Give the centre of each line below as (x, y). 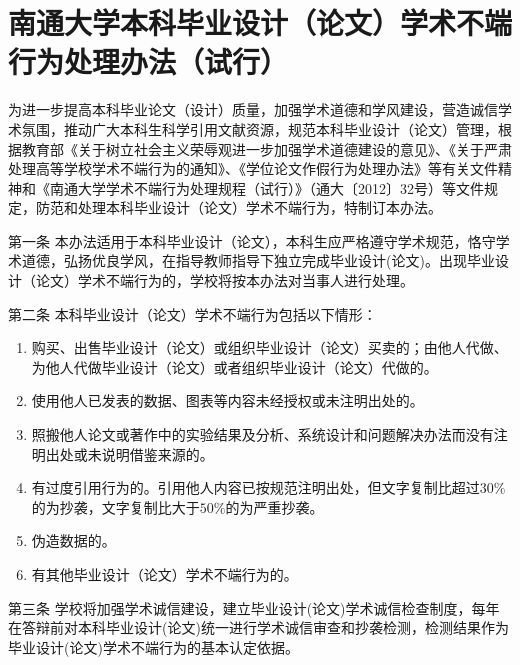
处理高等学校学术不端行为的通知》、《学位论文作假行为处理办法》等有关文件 (253, 168)
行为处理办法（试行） (148, 61)
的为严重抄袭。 (274, 506)
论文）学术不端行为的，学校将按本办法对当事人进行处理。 (224, 280)
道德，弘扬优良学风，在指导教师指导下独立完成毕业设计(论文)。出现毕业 (258, 260)
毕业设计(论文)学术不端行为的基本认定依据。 (153, 646)
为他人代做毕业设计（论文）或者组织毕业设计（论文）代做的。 (234, 366)
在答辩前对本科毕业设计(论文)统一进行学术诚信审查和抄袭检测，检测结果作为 (258, 627)
